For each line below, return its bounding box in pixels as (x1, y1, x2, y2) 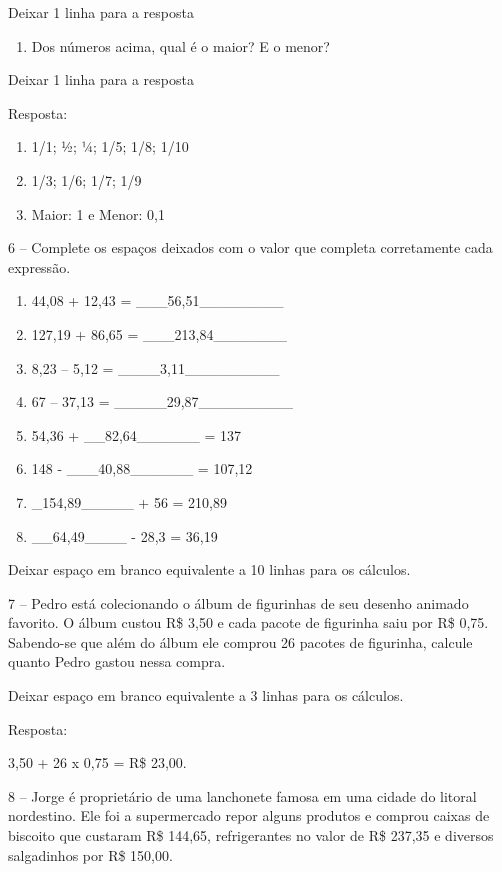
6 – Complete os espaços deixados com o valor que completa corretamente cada (8, 237, 493, 258)
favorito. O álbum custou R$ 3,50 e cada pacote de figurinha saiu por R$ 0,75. (8, 612, 489, 633)
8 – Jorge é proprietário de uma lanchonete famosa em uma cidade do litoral (8, 785, 477, 806)
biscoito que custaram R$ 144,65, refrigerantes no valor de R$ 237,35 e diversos (8, 825, 494, 846)
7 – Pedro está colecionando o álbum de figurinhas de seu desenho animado (8, 592, 469, 613)
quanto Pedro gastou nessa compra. (8, 651, 226, 672)
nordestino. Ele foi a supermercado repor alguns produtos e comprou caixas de (8, 805, 490, 826)
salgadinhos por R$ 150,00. (8, 844, 173, 865)
